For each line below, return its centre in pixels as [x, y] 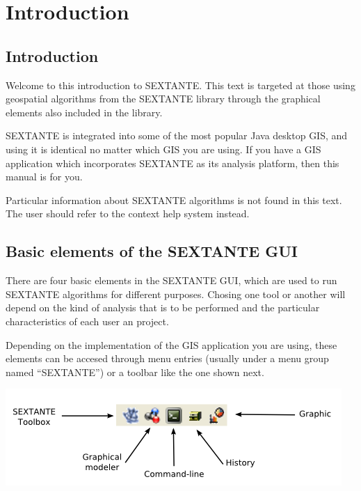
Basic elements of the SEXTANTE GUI [152, 251]
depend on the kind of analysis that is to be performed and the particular [163, 307]
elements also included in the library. [84, 112]
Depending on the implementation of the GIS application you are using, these [171, 344]
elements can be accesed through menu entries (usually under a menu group [167, 358]
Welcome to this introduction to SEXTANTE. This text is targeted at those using [180, 85]
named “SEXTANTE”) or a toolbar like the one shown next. [135, 372]
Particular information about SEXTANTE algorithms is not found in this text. [174, 200]
